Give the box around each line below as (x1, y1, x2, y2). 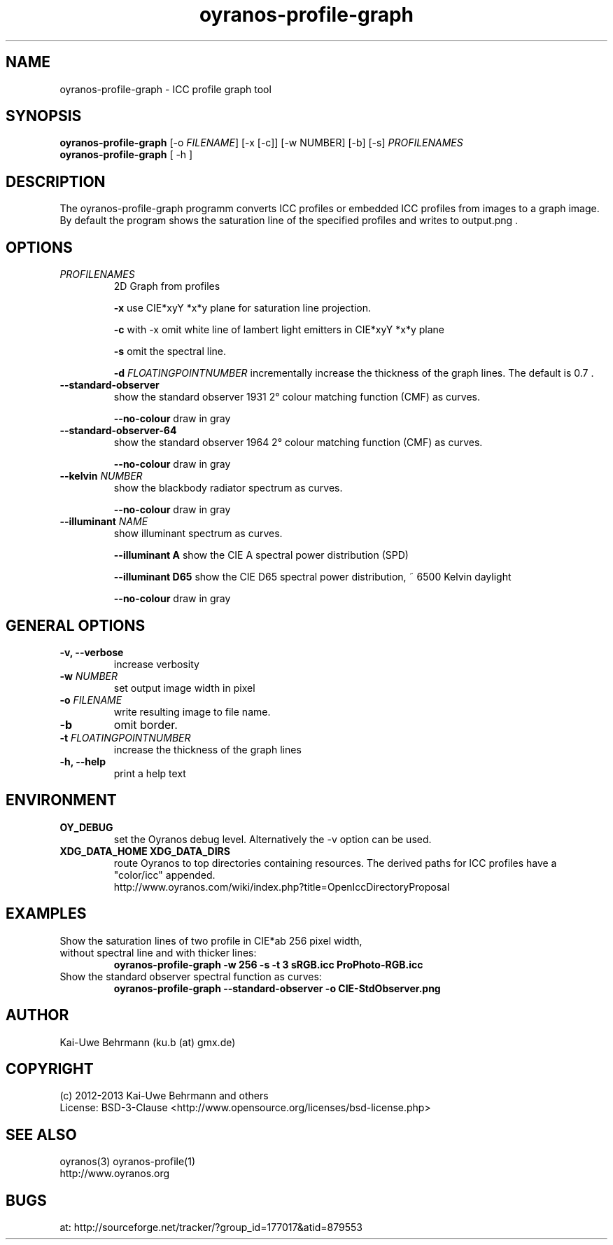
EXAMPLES (6, 905, 87, 923)
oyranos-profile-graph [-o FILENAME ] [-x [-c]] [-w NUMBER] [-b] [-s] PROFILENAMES (59, 137, 463, 149)
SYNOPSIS (6, 107, 82, 125)
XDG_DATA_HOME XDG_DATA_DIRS (59, 844, 230, 857)
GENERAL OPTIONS (6, 616, 146, 634)
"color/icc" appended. (113, 868, 216, 881)
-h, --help (59, 755, 106, 767)
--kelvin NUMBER (59, 470, 143, 482)
